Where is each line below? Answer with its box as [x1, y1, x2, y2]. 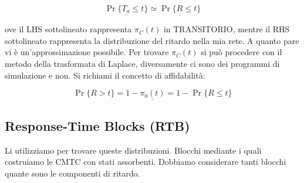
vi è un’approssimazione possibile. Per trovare [5, 46, 169, 58]
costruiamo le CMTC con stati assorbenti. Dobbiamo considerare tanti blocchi [5, 155, 286, 168]
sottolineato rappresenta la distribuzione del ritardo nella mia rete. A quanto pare [5, 34, 299, 46]
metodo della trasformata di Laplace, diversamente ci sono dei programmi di [5, 57, 280, 69]
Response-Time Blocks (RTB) [5, 116, 190, 134]
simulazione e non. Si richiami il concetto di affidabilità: [5, 69, 205, 81]
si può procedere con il [201, 46, 282, 58]
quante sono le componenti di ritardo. [5, 167, 140, 179]
